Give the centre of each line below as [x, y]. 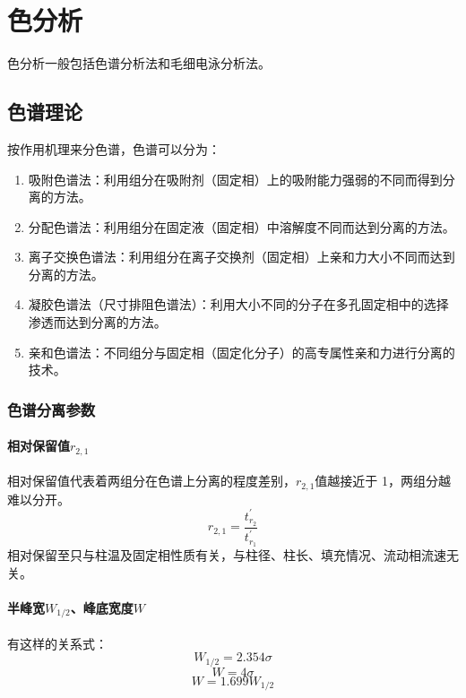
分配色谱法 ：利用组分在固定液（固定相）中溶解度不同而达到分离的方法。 [242, 226]
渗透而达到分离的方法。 [97, 322]
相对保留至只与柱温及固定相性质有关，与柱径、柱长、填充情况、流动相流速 [227, 555]
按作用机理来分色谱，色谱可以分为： [114, 148]
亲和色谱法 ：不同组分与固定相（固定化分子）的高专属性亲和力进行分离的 [242, 352]
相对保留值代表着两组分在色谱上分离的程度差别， [151, 481]
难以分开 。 [39, 499]
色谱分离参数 [52, 409]
